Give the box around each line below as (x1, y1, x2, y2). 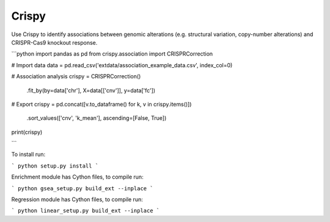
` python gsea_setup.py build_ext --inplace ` (11, 185, 153, 192)
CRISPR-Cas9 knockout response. (11, 39, 98, 46)
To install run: (11, 150, 46, 158)
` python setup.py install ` (11, 162, 99, 169)
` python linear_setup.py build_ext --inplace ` (11, 207, 160, 214)
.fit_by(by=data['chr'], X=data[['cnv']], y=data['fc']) (26, 86, 156, 94)
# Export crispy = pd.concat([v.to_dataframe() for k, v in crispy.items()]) (11, 100, 192, 108)
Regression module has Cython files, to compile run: (11, 196, 143, 203)
